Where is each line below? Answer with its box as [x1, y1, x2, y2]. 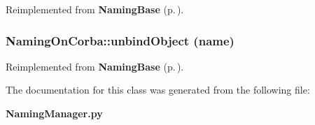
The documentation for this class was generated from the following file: [6, 82, 310, 97]
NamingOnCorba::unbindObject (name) [6, 31, 234, 49]
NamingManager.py [6, 106, 103, 120]
